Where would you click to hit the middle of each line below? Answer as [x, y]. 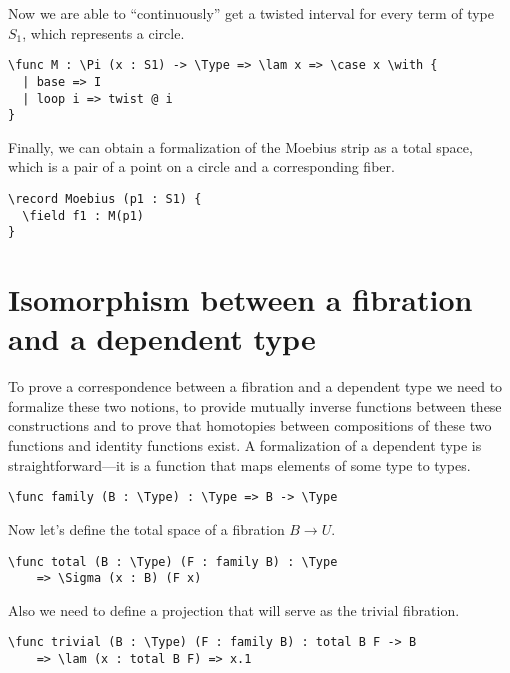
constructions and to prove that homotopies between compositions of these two [250, 425]
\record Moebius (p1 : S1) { [105, 199]
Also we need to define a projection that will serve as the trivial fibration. [234, 609]
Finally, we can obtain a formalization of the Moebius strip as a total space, [240, 146]
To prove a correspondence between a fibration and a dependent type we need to [255, 386]
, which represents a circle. [103, 32]
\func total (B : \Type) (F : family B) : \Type [173, 561]
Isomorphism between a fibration [240, 299]
